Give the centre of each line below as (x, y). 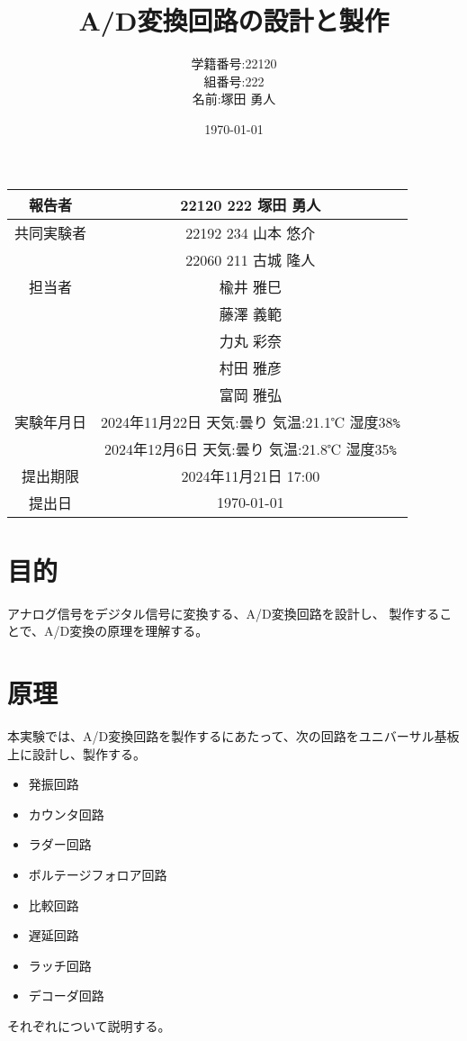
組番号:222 (234, 81)
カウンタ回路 (66, 814)
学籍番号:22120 (234, 63)
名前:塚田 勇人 (234, 99)
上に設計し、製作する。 (76, 753)
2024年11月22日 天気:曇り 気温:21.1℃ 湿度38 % (251, 421)
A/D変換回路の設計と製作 (234, 20)
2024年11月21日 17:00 (251, 475)
